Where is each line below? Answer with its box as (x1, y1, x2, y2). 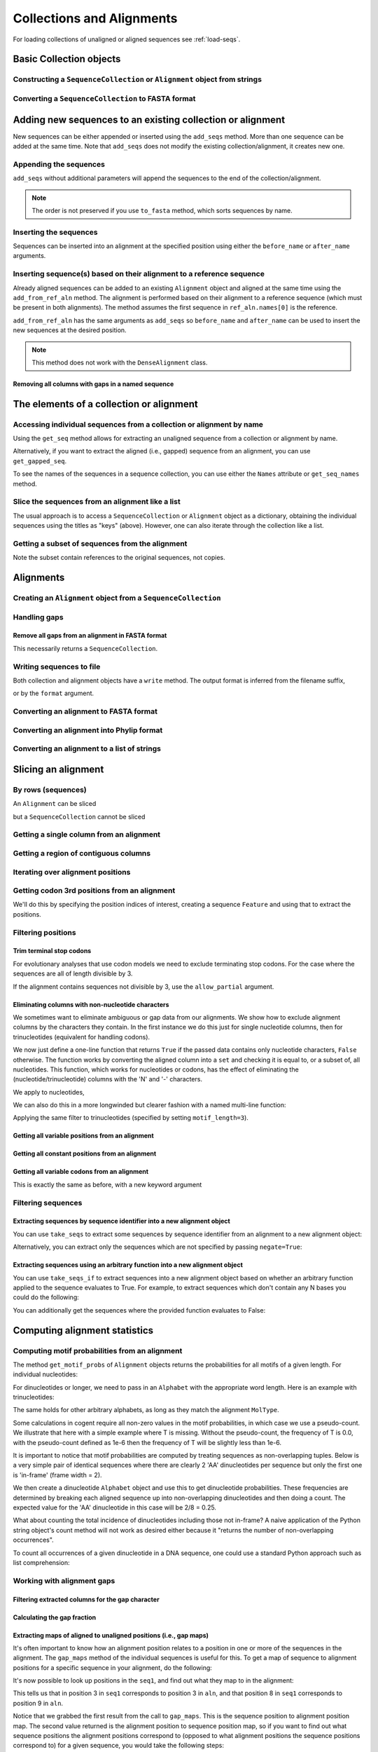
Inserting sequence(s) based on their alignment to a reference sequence (13, 269, 265, 279)
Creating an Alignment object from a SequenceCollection (13, 593, 221, 603)
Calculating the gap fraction (13, 1613, 97, 1622)
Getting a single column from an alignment (13, 830, 161, 840)
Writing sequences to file (13, 662, 101, 671)
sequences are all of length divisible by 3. (13, 969, 133, 978)
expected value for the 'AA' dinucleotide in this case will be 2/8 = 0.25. (13, 1503, 217, 1512)
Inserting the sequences (13, 227, 98, 237)
